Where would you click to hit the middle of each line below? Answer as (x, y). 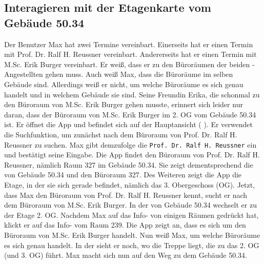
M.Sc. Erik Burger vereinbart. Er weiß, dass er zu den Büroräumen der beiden (127, 64)
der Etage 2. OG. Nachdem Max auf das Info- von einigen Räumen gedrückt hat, (131, 215)
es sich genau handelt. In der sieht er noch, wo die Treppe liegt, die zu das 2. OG (132, 245)
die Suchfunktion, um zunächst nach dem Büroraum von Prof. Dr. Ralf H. (121, 134)
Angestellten (24, 74)
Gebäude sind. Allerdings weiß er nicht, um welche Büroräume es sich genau (124, 84)
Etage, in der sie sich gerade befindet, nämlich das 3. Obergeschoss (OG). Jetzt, (130, 184)
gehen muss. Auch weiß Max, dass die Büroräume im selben (139, 74)
